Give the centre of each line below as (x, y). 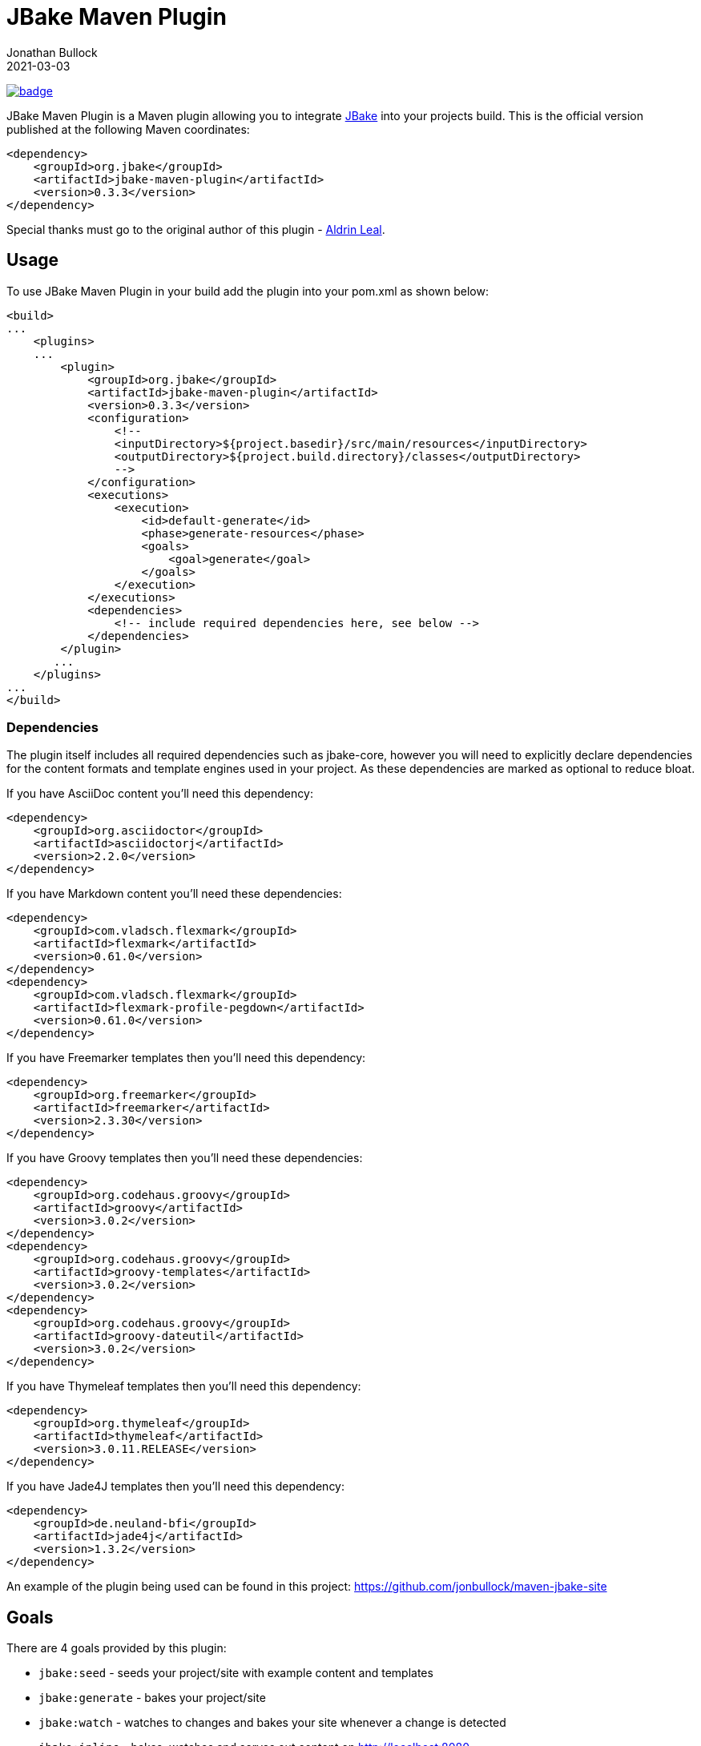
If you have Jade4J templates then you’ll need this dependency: (176, 1487)
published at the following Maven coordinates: (128, 129)
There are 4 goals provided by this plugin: (117, 1648)
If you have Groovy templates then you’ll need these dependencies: (185, 1158)
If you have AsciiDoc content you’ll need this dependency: (160, 794)
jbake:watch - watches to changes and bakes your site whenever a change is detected (272, 1723)
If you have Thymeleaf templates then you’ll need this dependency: (184, 1386)
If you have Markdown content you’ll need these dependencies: (174, 894)
